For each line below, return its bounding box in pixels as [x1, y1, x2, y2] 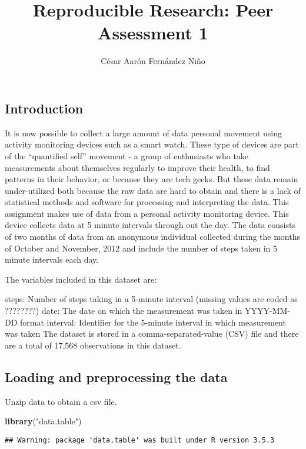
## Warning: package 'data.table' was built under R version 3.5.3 [5, 435, 275, 444]
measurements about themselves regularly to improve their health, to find [5, 161, 270, 173]
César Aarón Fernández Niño [101, 55, 205, 67]
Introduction [5, 99, 84, 117]
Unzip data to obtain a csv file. [5, 395, 117, 407]
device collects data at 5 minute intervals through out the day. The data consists [5, 219, 295, 231]
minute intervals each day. [5, 253, 99, 266]
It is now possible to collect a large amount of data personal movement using [5, 126, 282, 139]
